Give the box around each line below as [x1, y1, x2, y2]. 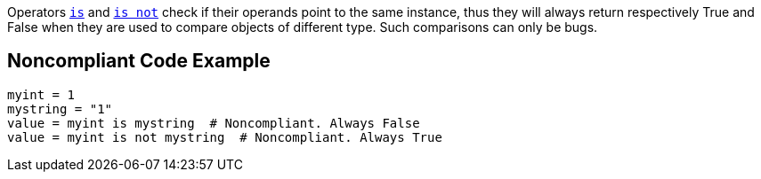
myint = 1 [7, 87, 75, 102]
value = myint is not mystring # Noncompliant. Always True [7, 129, 442, 144]
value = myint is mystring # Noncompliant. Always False [7, 115, 420, 130]
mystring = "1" [7, 101, 113, 116]
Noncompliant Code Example [7, 50, 271, 73]
